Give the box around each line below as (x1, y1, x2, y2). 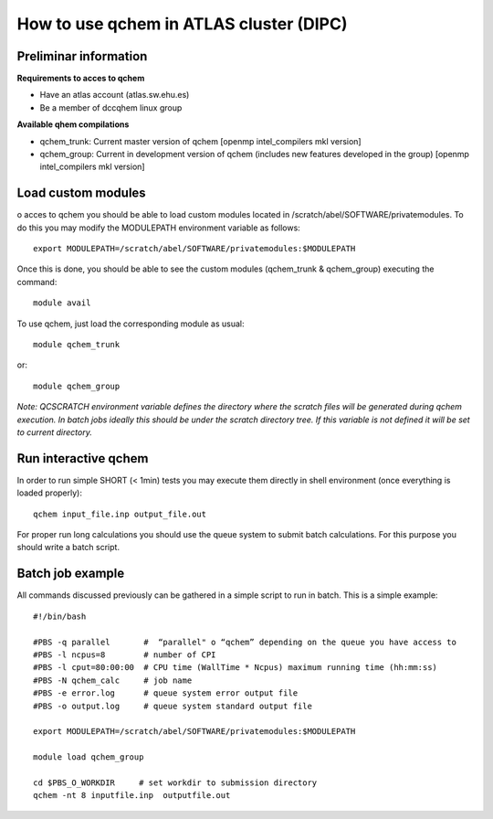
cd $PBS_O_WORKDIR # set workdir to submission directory (33, 777, 318, 788)
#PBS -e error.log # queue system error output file (33, 688, 299, 698)
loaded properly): (16, 487, 82, 498)
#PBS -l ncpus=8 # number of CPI (33, 649, 216, 660)
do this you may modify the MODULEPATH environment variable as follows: (16, 222, 300, 233)
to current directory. (16, 427, 93, 438)
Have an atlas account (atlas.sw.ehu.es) (39, 90, 190, 101)
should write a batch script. (16, 542, 121, 553)
